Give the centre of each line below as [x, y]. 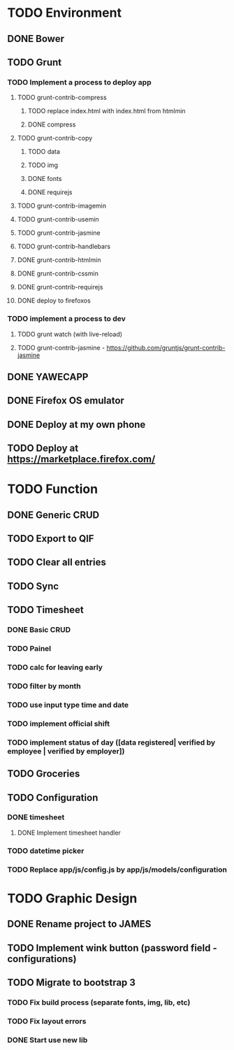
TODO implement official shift [59, 724]
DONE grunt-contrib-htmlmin [59, 260]
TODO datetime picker [46, 851]
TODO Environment [65, 13]
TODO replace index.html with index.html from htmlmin [107, 111]
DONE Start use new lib [47, 1040]
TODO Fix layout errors [47, 1021]
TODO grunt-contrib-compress [62, 98]
